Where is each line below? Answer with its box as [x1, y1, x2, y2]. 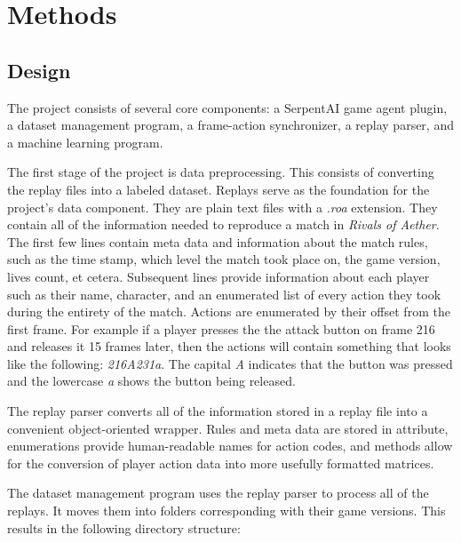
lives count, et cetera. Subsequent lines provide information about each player [7, 267, 430, 285]
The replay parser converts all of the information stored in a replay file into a [7, 402, 428, 420]
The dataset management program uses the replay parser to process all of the [7, 483, 429, 502]
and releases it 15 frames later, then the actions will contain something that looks [7, 337, 451, 355]
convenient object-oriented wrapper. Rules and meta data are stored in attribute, [7, 419, 449, 437]
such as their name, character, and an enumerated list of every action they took [7, 284, 441, 303]
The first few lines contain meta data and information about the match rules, [7, 232, 428, 251]
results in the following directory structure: [7, 518, 241, 537]
